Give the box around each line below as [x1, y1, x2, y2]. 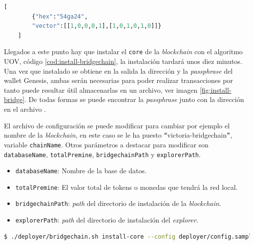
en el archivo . [4, 104, 46, 114]
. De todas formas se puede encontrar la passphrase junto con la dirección [24, 94, 244, 104]
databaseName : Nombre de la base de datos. [15, 165, 147, 176]
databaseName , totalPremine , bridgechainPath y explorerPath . [4, 149, 201, 159]
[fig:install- [199, 84, 232, 95]
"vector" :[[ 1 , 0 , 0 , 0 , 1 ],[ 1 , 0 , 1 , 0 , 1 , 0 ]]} [32, 22, 162, 30]
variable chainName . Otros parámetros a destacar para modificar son [4, 139, 209, 149]
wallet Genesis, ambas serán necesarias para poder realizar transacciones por [4, 75, 233, 85]
